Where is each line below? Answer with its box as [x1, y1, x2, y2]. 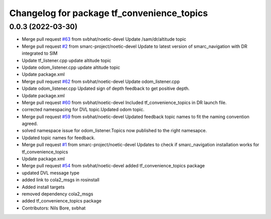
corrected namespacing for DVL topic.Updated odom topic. [22, 106, 145, 113]
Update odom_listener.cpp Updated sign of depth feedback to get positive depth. [22, 85, 190, 91]
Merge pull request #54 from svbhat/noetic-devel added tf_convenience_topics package [22, 163, 205, 169]
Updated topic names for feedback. [22, 135, 95, 141]
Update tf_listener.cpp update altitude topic [22, 57, 111, 63]
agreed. [22, 121, 38, 127]
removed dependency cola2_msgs [22, 191, 93, 197]
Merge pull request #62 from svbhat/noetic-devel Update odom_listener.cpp [22, 78, 180, 84]
